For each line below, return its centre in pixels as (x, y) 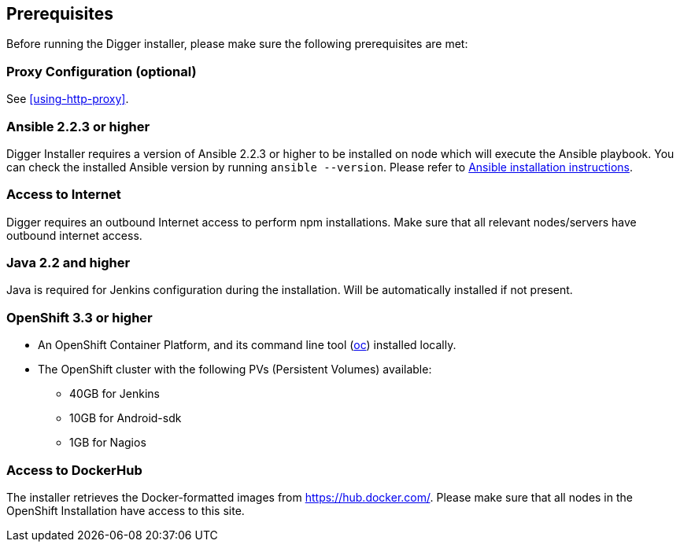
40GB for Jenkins (115, 394)
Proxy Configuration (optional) (102, 71)
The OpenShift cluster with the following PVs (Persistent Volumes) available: (235, 370)
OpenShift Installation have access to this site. (126, 510)
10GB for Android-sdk (126, 418)
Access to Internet (64, 195)
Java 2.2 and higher (68, 263)
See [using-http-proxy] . (68, 99)
